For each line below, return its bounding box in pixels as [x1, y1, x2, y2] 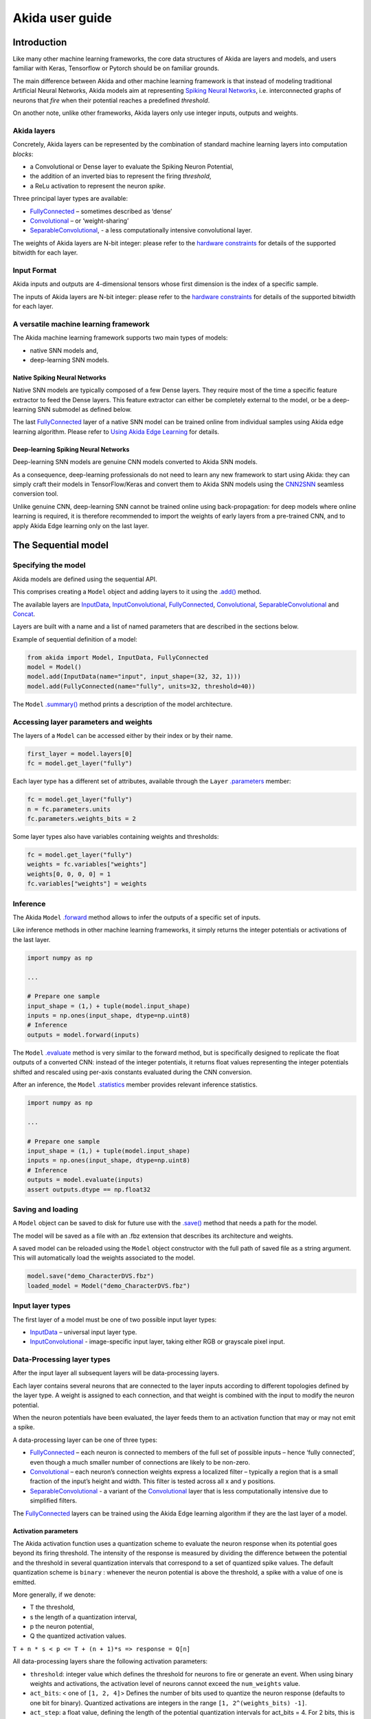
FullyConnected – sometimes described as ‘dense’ [30, 207, 172, 215]
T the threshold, [30, 1603, 76, 1612]
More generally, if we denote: [12, 1590, 96, 1599]
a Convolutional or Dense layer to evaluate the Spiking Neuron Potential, [30, 162, 234, 171]
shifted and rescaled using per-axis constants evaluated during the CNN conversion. [12, 1068, 252, 1076]
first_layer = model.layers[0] [27, 749, 133, 758]
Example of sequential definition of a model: [12, 635, 137, 643]
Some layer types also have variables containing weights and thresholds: [12, 833, 219, 841]
